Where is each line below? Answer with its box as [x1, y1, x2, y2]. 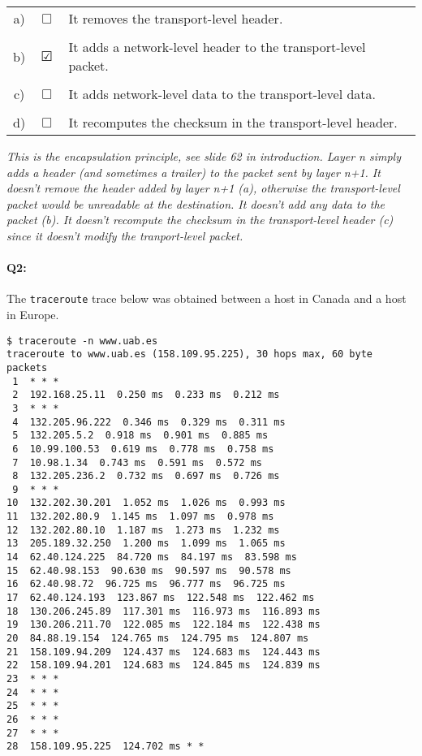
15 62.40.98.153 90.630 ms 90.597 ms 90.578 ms [6, 564, 291, 577]
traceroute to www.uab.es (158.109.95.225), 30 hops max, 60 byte [6, 348, 373, 361]
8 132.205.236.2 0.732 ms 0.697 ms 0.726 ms [12, 470, 280, 482]
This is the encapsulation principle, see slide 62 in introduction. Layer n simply [6, 148, 401, 164]
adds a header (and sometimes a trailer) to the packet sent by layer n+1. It [6, 163, 381, 180]
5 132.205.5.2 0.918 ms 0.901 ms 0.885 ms [12, 430, 269, 442]
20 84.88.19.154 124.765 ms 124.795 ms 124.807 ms [6, 633, 309, 645]
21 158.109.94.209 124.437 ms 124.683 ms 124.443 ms [6, 646, 321, 658]
